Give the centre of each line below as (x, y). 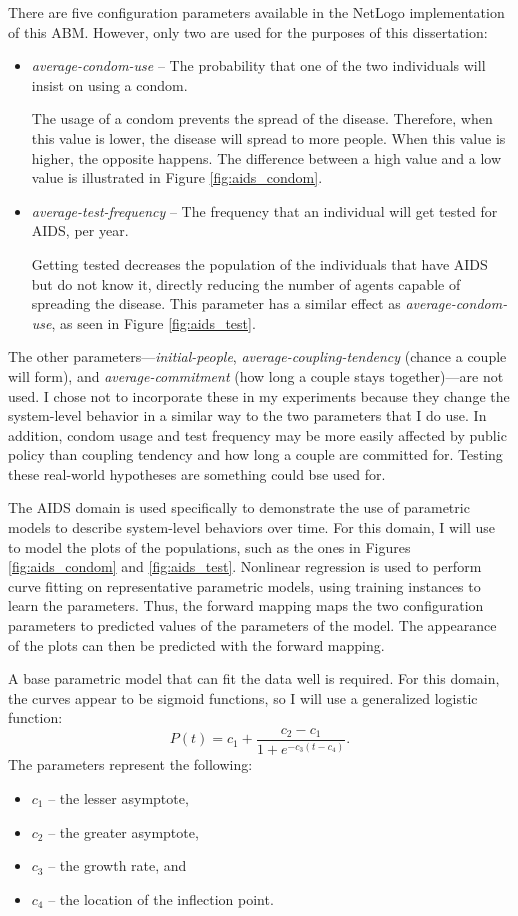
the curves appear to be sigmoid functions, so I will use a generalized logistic (243, 697)
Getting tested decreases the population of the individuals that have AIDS (259, 263)
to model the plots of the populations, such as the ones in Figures (209, 546)
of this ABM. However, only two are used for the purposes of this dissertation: (248, 31)
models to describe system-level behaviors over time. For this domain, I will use (251, 527)
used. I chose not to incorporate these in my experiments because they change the (259, 395)
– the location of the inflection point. (161, 898)
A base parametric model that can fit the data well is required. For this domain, (254, 678)
